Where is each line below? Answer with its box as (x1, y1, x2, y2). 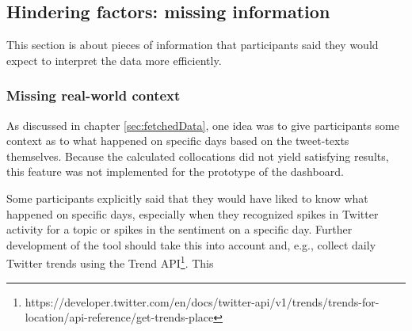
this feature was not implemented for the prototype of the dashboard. (6, 163, 344, 180)
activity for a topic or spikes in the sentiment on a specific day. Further (6, 221, 353, 238)
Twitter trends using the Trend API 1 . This (6, 253, 214, 272)
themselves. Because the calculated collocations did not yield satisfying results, (6, 147, 389, 164)
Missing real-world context (6, 86, 181, 105)
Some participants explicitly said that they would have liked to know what (6, 189, 368, 206)
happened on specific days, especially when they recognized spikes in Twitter (6, 205, 379, 222)
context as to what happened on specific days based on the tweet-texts (6, 132, 349, 149)
